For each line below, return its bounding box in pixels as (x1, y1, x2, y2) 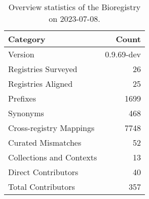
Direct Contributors (8, 166, 79, 178)
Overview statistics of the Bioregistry (8, 1, 141, 13)
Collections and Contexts (8, 151, 97, 163)
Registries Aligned (8, 78, 73, 89)
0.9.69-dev (105, 48, 141, 60)
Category (8, 33, 46, 45)
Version (8, 48, 34, 60)
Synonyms (8, 107, 44, 119)
